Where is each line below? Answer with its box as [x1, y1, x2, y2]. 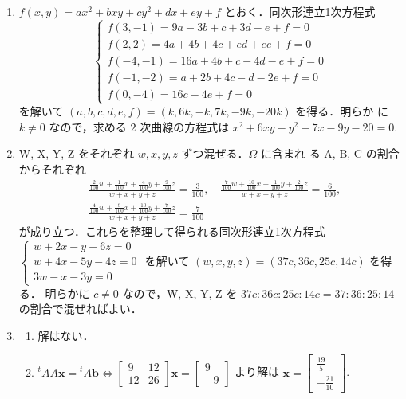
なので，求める [49, 118, 127, 135]
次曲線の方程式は [140, 118, 230, 135]
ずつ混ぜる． [181, 145, 249, 162]
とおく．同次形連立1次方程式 [224, 3, 376, 19]
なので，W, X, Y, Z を [122, 284, 238, 301]
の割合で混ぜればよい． [18, 300, 142, 317]
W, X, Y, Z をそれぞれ [18, 145, 135, 162]
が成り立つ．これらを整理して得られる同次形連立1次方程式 [18, 223, 325, 240]
